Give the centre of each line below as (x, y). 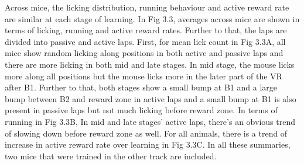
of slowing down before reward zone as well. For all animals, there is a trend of (146, 133)
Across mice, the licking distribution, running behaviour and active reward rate (147, 7)
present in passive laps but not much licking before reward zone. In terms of (141, 110)
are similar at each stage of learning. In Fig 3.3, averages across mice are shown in (152, 18)
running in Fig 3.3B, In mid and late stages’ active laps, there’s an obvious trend (150, 121)
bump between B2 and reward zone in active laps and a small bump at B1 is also (151, 98)
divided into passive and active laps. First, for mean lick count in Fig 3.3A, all (145, 41)
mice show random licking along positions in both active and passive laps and (144, 53)
